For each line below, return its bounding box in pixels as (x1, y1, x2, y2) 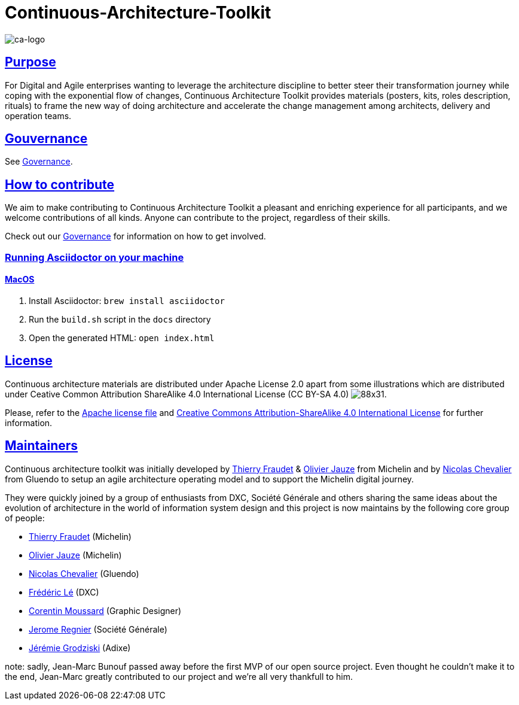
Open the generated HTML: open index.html (29, 332, 215, 343)
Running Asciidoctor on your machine (5, 251, 184, 263)
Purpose (5, 54, 56, 70)
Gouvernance (5, 131, 88, 147)
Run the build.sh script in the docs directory (29, 314, 211, 324)
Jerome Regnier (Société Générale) (29, 624, 167, 634)
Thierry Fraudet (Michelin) (29, 531, 132, 542)
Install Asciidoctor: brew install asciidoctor (29, 295, 225, 306)
